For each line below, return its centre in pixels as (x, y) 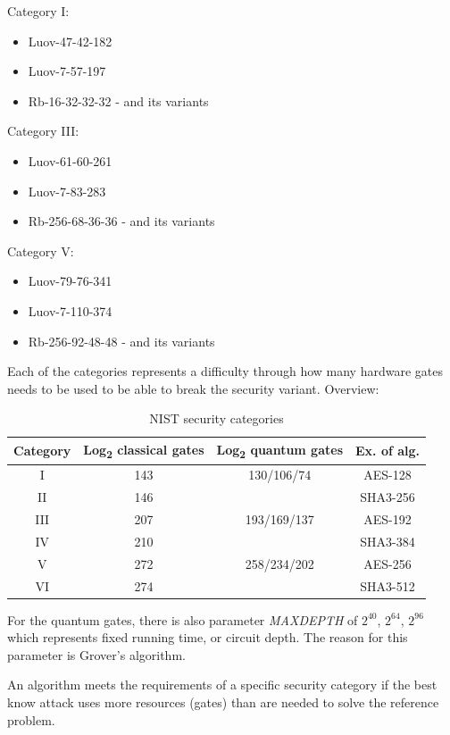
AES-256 (387, 563)
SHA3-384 (387, 541)
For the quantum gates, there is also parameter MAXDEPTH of (183, 619)
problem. (31, 719)
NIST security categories (217, 418)
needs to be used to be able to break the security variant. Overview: (193, 388)
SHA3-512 (387, 585)
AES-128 (387, 475)
